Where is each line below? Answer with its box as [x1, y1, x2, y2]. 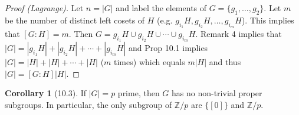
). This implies [241, 13, 294, 26]
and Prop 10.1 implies [129, 42, 208, 54]
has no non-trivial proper [172, 87, 262, 99]
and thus [209, 56, 241, 68]
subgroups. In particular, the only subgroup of [5, 98, 172, 110]
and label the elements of [116, 2, 207, 13]
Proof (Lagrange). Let [5, 2, 84, 13]
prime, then [117, 87, 160, 99]
